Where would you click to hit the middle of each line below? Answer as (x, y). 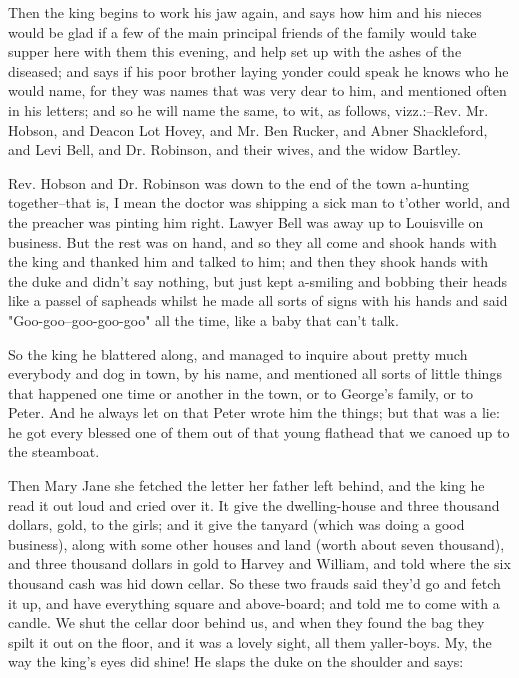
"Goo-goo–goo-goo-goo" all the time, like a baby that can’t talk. (203, 319)
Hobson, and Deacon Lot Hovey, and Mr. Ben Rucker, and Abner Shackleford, (248, 129)
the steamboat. (54, 451)
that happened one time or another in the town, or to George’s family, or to (241, 392)
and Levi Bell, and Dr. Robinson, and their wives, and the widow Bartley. (234, 149)
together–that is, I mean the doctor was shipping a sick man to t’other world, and (259, 202)
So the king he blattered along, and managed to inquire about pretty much (238, 353)
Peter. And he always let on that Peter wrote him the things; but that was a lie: (254, 412)
